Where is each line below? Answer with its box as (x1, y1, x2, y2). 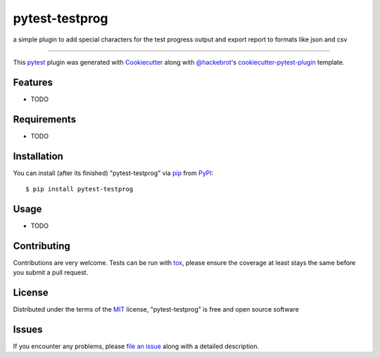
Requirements (13, 113, 77, 125)
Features (13, 76, 53, 88)
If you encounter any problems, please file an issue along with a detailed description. (13, 342, 260, 351)
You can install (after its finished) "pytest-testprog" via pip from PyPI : (13, 169, 214, 177)
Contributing (13, 240, 70, 252)
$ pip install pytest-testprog (25, 185, 134, 193)
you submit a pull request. (13, 268, 89, 277)
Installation (13, 150, 63, 162)
